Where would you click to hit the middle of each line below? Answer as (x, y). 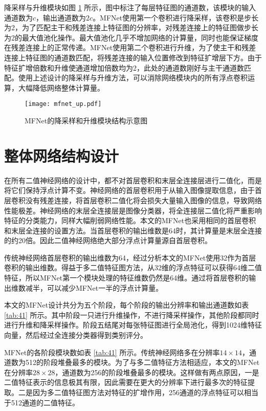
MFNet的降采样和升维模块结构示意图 (86, 120)
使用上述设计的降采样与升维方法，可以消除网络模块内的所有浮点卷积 (133, 78)
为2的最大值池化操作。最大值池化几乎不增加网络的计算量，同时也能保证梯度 (131, 37)
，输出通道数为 (61, 17)
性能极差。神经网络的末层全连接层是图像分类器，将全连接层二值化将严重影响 (133, 210)
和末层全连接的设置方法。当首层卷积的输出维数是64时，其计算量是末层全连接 (133, 230)
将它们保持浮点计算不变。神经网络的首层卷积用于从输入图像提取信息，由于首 (133, 190)
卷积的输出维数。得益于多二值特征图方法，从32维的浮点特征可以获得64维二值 (133, 267)
